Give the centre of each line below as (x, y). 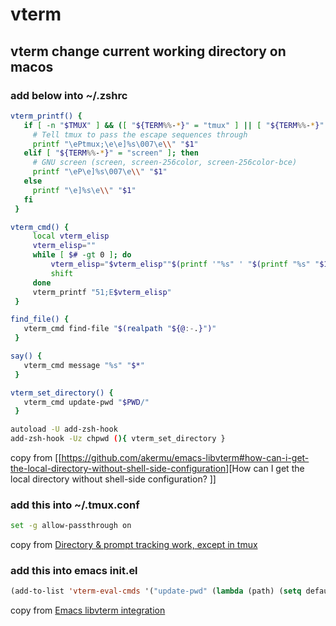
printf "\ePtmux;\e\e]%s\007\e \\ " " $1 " (115, 144)
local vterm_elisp (71, 236)
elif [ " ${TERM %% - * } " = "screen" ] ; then (111, 153)
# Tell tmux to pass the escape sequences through (140, 134)
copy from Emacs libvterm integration (88, 610)
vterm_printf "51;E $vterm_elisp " (102, 292)
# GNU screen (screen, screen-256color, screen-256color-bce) (165, 163)
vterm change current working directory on (148, 51)
